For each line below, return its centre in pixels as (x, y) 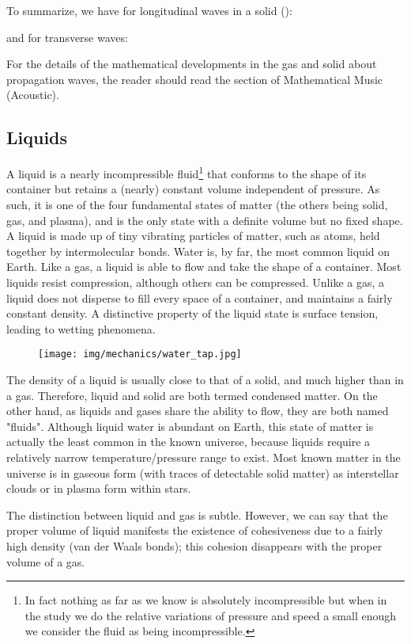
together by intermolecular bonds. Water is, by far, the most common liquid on (198, 251)
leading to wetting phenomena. (81, 328)
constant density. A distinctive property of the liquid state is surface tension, (192, 313)
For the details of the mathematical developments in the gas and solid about (192, 64)
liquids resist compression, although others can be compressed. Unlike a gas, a (195, 282)
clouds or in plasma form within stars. (99, 488)
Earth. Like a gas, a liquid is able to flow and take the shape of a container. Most (204, 267)
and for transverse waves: (67, 37)
